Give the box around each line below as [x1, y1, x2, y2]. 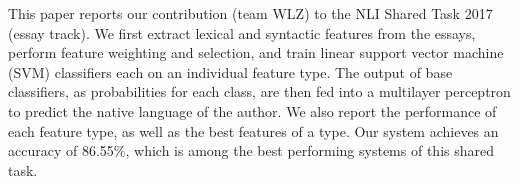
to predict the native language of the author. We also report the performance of [8, 100, 497, 121]
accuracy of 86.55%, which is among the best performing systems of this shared [8, 140, 494, 161]
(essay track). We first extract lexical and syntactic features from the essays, [8, 22, 476, 43]
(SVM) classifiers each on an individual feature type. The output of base [8, 61, 453, 82]
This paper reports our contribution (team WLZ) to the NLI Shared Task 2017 [8, 3, 493, 23]
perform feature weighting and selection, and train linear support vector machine [8, 42, 504, 63]
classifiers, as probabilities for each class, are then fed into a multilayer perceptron [8, 81, 511, 102]
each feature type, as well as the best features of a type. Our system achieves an [8, 120, 499, 141]
